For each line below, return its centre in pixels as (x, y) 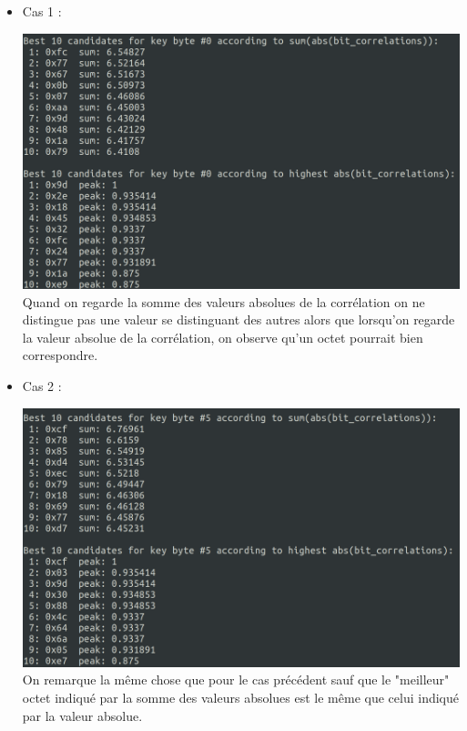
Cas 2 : (42, 385)
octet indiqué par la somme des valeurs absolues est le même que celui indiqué (240, 697)
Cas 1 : (42, 11)
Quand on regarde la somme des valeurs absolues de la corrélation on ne (223, 301)
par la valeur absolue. (82, 715)
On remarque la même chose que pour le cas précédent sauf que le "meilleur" (236, 680)
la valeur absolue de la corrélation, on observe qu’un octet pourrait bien (223, 337)
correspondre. (60, 355)
